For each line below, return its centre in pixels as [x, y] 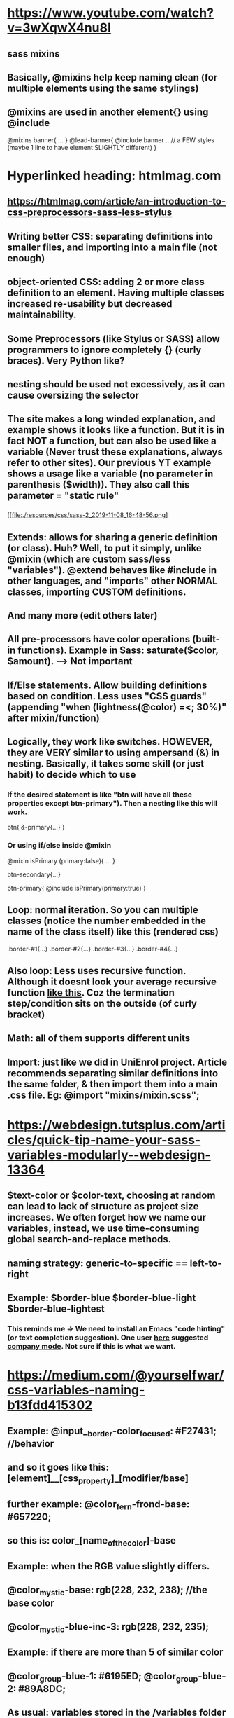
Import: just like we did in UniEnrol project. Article [117, 1062]
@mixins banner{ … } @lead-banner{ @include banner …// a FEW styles [111, 140]
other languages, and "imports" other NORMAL [112, 580]
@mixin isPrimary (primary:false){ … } [61, 860]
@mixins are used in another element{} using [108, 112]
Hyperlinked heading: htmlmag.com [114, 176]
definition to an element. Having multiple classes [116, 293]
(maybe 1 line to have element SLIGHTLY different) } [82, 147]
